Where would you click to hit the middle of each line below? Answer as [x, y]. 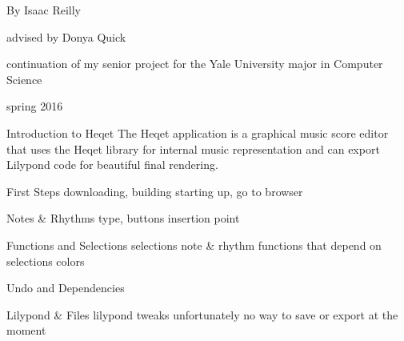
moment [26, 330]
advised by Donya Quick [66, 36]
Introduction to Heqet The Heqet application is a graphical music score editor [198, 132]
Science [24, 79]
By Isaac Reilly [44, 10]
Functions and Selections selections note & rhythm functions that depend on [194, 245]
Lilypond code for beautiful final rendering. [112, 164]
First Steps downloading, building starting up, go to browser [155, 191]
